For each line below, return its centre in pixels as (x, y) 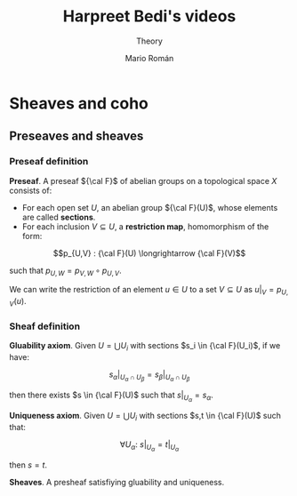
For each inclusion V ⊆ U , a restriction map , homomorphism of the (145, 226)
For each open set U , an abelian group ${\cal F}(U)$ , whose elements (150, 207)
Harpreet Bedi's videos (149, 16)
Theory (149, 41)
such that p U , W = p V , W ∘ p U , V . (65, 271)
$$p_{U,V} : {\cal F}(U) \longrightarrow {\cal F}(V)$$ (149, 253)
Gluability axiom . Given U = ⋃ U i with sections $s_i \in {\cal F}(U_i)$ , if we (145, 347)
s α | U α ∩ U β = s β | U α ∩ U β (149, 376)
